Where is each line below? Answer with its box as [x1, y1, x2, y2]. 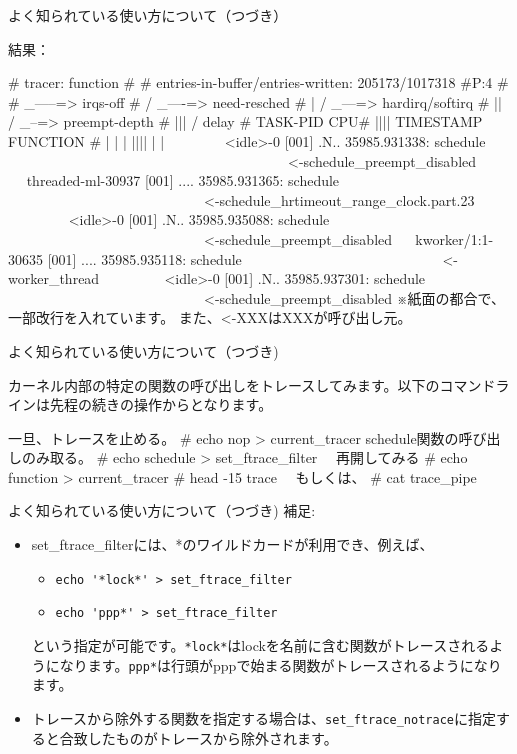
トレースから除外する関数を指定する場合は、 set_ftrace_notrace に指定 [31, 707, 496, 728]
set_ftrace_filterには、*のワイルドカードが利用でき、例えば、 [31, 534, 434, 555]
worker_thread [8, 268, 100, 289]
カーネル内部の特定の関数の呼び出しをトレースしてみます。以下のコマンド [8, 374, 496, 395]
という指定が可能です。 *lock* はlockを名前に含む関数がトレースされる [31, 634, 490, 655]
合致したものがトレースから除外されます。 [59, 727, 338, 748]
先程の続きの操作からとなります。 [49, 394, 273, 415]
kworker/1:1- [415, 228, 494, 249]
